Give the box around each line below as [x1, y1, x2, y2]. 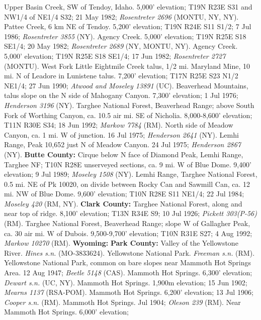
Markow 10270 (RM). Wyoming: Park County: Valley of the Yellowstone [4, 238, 238, 248]
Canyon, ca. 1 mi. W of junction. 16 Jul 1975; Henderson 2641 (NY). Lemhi [4, 129, 239, 140]
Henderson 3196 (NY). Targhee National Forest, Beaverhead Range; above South [4, 99, 254, 110]
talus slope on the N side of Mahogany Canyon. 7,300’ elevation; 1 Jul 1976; [4, 90, 238, 100]
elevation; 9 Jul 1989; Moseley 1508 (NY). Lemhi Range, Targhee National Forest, [4, 169, 257, 179]
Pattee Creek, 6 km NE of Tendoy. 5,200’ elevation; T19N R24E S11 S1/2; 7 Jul [4, 21, 251, 32]
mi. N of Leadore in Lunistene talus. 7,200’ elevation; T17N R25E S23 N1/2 [4, 70, 238, 81]
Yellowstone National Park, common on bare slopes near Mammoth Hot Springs [4, 257, 251, 268]
